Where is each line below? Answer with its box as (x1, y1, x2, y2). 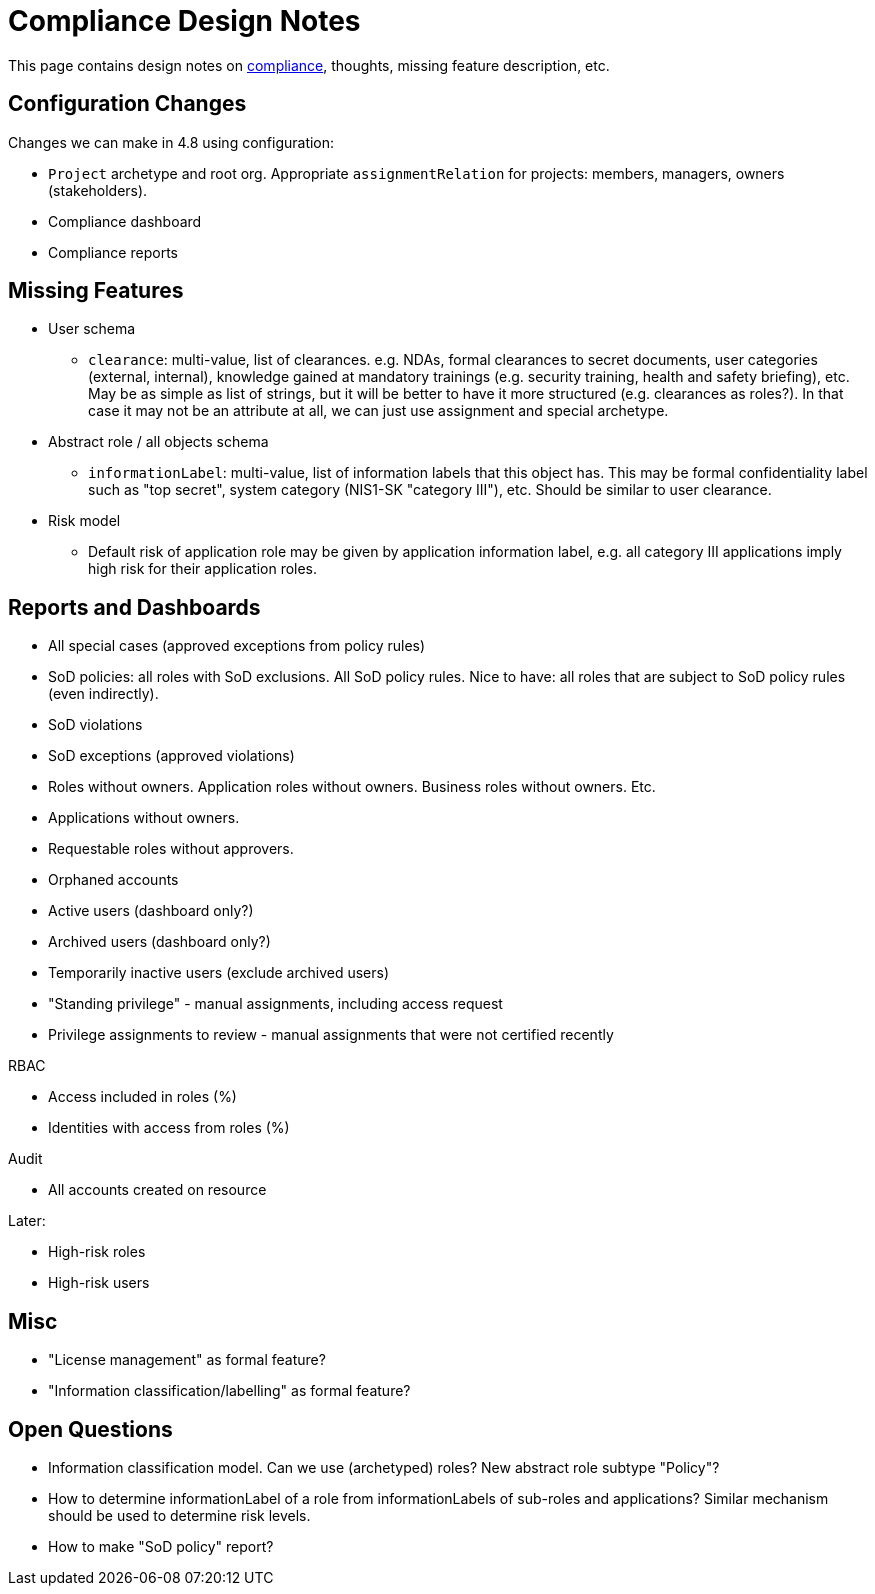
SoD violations (48, 716, 143, 734)
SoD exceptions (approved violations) (48, 747, 295, 765)
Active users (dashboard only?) (48, 902, 254, 920)
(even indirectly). (48, 685, 159, 703)
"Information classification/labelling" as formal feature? (48, 1382, 411, 1400)
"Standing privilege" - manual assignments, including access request (48, 995, 503, 1013)
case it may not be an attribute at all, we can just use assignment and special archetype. (88, 402, 669, 420)
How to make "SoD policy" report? (48, 1537, 274, 1555)
